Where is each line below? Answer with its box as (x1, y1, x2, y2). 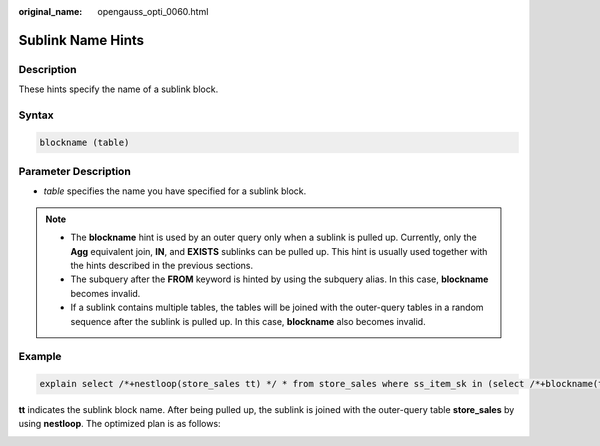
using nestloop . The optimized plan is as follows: (18, 418, 221, 430)
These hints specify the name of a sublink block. (18, 83, 219, 95)
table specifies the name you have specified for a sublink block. (43, 185, 307, 197)
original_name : (18, 6, 83, 17)
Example (18, 350, 62, 364)
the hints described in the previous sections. (70, 260, 254, 271)
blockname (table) (39, 136, 130, 148)
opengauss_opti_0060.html (97, 6, 209, 17)
